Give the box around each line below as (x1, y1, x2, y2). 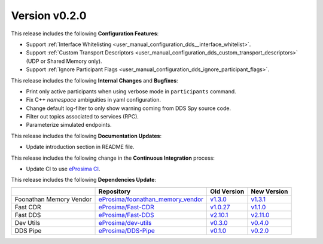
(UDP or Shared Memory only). (26, 57, 102, 65)
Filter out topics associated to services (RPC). (26, 113, 139, 120)
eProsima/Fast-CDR (98, 203, 155, 211)
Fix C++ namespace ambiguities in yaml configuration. (26, 96, 161, 103)
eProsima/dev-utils (98, 218, 152, 227)
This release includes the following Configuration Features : (11, 30, 159, 37)
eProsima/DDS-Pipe (98, 226, 155, 234)
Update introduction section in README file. (26, 144, 135, 151)
